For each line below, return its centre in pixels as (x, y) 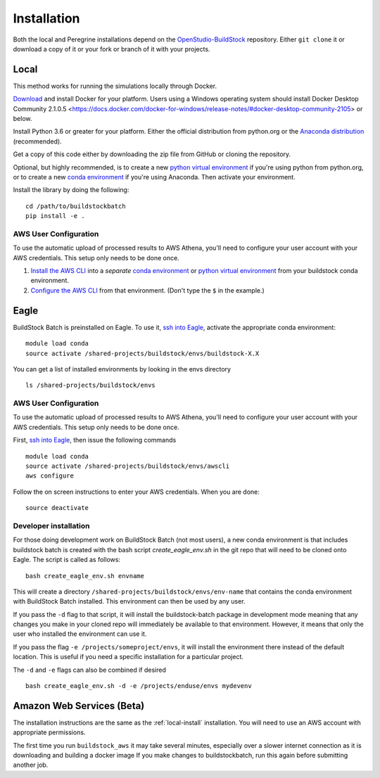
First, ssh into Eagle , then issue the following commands (95, 440)
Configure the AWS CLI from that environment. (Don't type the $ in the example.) (148, 290)
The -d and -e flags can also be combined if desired (90, 670)
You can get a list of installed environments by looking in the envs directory (122, 369)
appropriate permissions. (49, 732)
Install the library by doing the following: (71, 190)
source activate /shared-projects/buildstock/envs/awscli (128, 466)
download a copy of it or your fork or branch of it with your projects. (112, 49)
